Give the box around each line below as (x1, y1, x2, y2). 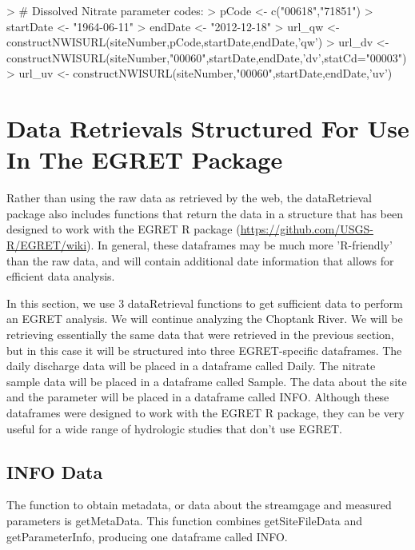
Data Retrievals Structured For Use (6, 112, 409, 145)
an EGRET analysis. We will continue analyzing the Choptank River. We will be (6, 310, 403, 327)
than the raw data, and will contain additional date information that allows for (6, 252, 394, 269)
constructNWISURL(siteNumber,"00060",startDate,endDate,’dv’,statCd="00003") (6, 49, 407, 66)
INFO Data (6, 459, 103, 484)
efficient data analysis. (6, 268, 115, 285)
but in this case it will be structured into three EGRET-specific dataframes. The (6, 341, 402, 358)
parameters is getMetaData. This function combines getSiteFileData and (6, 512, 363, 528)
